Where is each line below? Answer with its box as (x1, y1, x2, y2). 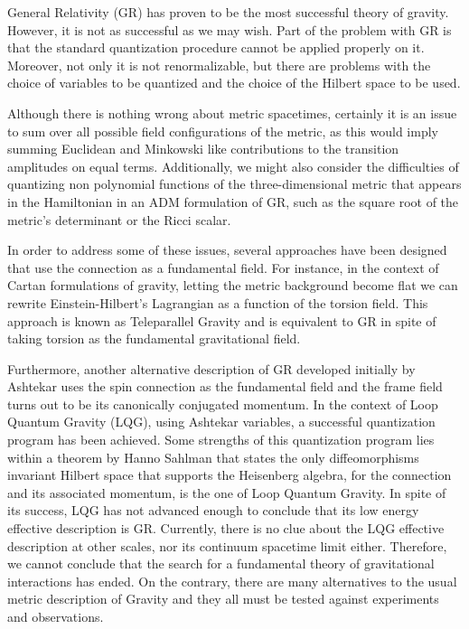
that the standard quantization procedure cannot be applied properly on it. (7, 38, 425, 57)
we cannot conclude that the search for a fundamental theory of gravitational (7, 554, 435, 573)
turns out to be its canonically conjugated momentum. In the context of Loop (7, 394, 438, 413)
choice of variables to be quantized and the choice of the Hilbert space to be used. (7, 73, 461, 92)
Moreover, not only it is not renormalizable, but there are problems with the (7, 55, 431, 74)
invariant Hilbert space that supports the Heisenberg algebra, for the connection (7, 465, 452, 484)
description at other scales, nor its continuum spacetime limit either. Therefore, (7, 536, 447, 555)
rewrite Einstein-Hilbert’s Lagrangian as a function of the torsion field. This (7, 293, 428, 312)
